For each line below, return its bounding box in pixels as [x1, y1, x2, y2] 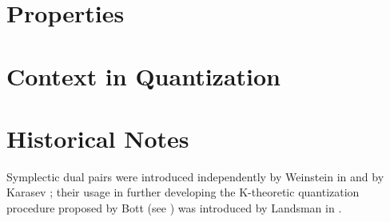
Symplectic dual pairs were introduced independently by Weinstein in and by [6, 168, 384, 184]
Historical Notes [6, 121, 189, 154]
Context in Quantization [6, 59, 281, 92]
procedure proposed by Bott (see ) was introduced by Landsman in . [6, 200, 342, 216]
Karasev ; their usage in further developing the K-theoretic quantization [6, 184, 360, 200]
